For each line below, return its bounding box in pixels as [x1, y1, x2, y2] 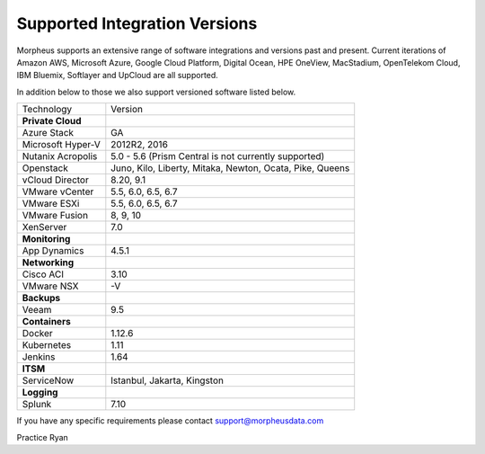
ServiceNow [22, 374, 75, 387]
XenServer [22, 221, 67, 234]
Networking [22, 256, 75, 269]
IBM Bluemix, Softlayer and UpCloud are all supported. [16, 70, 219, 81]
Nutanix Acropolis [22, 150, 98, 163]
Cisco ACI [22, 268, 65, 280]
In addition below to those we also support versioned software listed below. [16, 86, 296, 97]
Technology [22, 103, 73, 116]
